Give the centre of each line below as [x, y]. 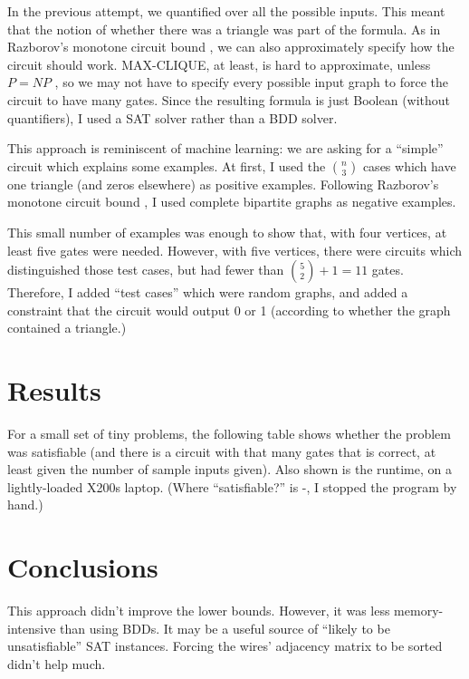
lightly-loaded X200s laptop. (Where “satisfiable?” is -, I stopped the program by [232, 486]
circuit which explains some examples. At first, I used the [167, 165]
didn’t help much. [57, 663]
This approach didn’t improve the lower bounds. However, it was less [199, 611]
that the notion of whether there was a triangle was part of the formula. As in [224, 29]
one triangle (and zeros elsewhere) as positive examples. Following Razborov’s [223, 184]
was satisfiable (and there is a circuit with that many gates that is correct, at [222, 451]
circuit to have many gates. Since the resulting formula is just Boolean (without [229, 99]
